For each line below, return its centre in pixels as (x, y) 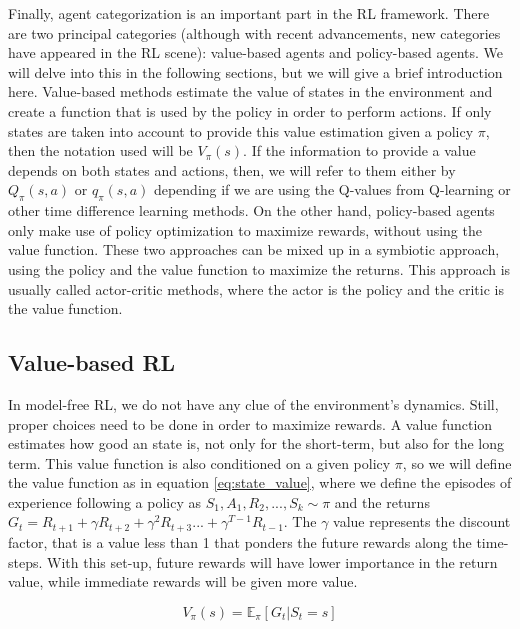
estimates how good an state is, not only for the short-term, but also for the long (256, 443)
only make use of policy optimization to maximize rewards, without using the (245, 229)
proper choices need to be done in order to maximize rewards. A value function (250, 423)
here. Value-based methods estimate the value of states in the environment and (250, 91)
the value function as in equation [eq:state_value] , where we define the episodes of (260, 482)
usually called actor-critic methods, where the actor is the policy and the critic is (256, 288)
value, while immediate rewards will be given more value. (183, 581)
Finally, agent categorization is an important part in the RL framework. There (249, 13)
